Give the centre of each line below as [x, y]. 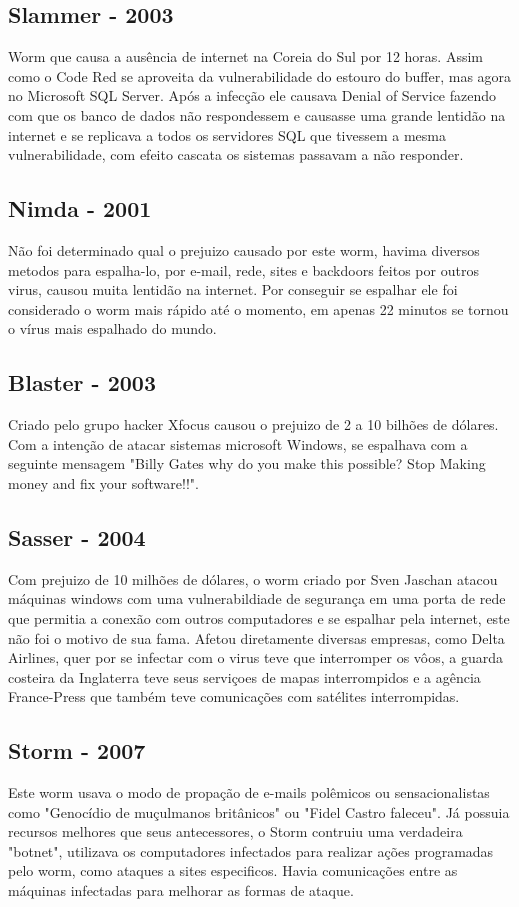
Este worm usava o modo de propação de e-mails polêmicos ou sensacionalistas [249, 792]
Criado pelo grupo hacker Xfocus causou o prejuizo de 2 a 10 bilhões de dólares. [253, 424]
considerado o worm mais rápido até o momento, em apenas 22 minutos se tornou [258, 308]
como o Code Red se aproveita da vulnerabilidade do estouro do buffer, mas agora [260, 75]
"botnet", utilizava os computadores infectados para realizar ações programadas [251, 850]
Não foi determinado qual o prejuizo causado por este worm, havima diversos [244, 249]
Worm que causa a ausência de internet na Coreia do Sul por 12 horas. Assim [246, 56]
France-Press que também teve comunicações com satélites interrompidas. [234, 696]
